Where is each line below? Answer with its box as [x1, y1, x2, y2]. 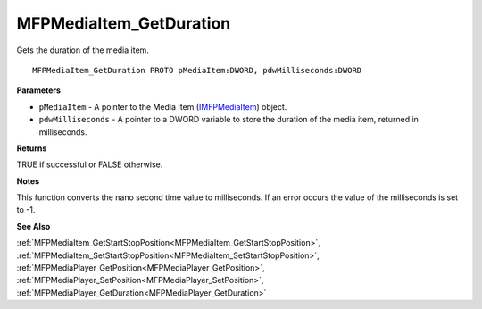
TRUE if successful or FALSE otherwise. [16, 159, 163, 170]
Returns [16, 143, 47, 154]
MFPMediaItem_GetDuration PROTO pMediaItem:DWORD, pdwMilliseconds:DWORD [32, 65, 362, 75]
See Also [16, 221, 51, 231]
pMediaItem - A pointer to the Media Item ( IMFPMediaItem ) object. [38, 101, 287, 112]
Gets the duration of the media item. [16, 45, 149, 55]
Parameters [16, 85, 62, 96]
